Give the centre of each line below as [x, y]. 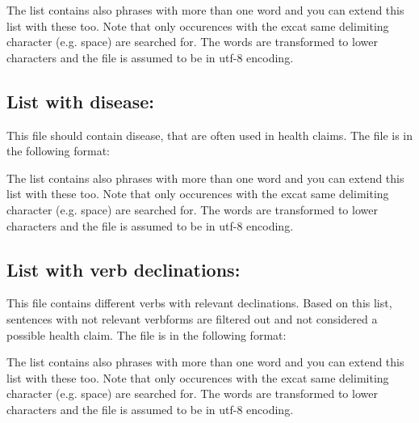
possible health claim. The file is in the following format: [147, 334]
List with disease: [80, 101]
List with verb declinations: [124, 269]
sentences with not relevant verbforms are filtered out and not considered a [192, 318]
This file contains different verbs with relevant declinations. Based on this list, [199, 303]
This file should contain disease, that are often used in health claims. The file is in [210, 135]
